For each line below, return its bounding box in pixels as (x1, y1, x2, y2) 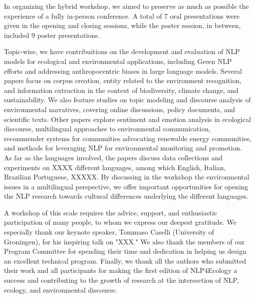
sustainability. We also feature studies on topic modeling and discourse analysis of (4, 94, 251, 105)
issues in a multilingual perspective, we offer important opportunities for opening (4, 181, 249, 191)
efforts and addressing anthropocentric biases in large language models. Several (4, 65, 242, 76)
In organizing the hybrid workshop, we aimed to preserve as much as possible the (4, 1, 249, 11)
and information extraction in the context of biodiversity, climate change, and (4, 85, 239, 95)
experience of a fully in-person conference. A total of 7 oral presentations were (4, 10, 240, 21)
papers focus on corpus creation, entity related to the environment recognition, (4, 75, 242, 86)
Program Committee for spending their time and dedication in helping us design (4, 246, 247, 256)
